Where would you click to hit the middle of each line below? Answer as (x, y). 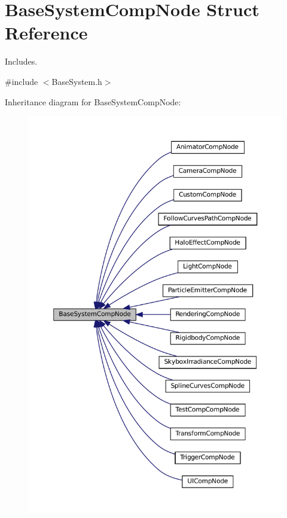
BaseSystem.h (77, 81)
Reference (46, 33)
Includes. (21, 61)
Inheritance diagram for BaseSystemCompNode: (93, 101)
